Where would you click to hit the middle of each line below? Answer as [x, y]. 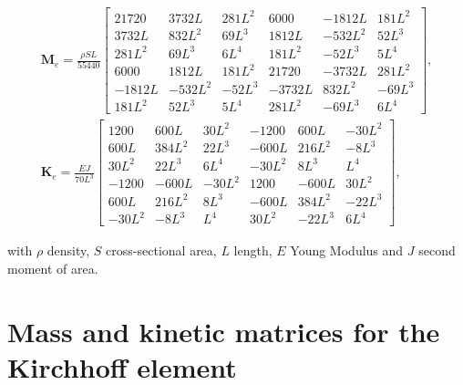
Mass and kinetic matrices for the [224, 331]
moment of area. [53, 269]
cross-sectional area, [161, 250]
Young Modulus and [347, 250]
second [437, 250]
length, [253, 250]
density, [68, 250]
